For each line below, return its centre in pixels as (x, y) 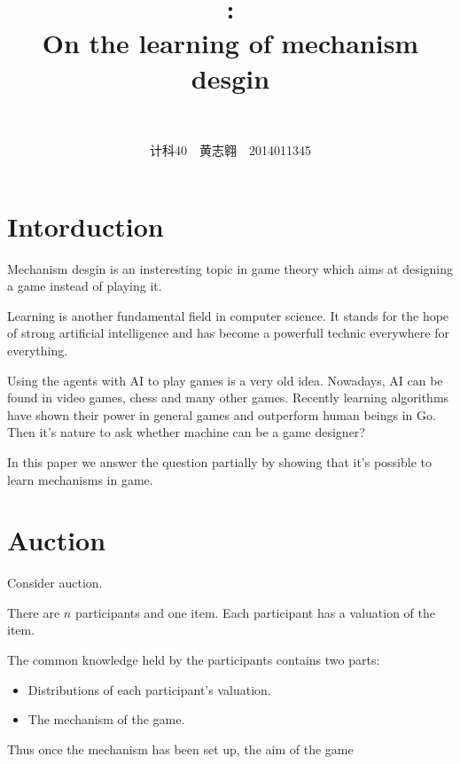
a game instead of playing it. (85, 286)
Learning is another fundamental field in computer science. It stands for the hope (228, 315)
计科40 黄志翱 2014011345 (230, 150)
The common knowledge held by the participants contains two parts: (194, 660)
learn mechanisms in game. (80, 479)
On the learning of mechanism (230, 43)
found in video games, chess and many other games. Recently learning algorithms (228, 398)
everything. (38, 350)
